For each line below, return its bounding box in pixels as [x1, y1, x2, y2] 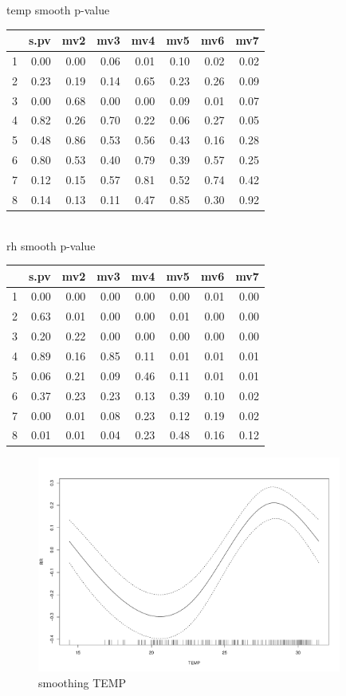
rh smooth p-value [6, 237, 96, 254]
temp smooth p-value [6, 2, 110, 18]
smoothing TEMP [38, 674, 127, 690]
